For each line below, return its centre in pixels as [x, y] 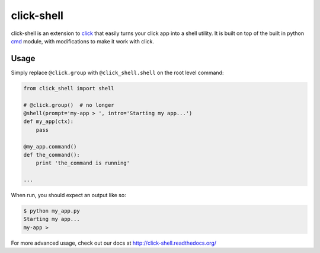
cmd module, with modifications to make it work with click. [82, 41]
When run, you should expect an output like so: [69, 195]
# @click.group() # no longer [69, 105]
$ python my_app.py [52, 211]
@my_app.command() [50, 146]
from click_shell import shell [69, 88]
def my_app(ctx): [49, 121]
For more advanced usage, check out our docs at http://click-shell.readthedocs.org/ [113, 243]
